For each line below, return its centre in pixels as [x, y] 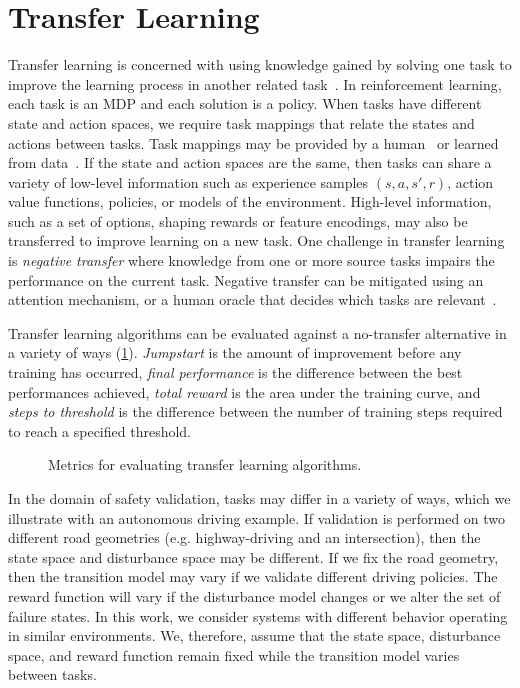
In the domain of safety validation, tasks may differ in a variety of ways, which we [259, 498]
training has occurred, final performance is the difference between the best [235, 372]
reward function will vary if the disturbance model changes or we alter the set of [254, 595]
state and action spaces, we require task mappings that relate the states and [241, 122]
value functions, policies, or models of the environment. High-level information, [250, 201]
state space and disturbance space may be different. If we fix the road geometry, [253, 556]
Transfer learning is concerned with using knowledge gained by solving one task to [260, 64]
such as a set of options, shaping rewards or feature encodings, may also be [238, 220]
